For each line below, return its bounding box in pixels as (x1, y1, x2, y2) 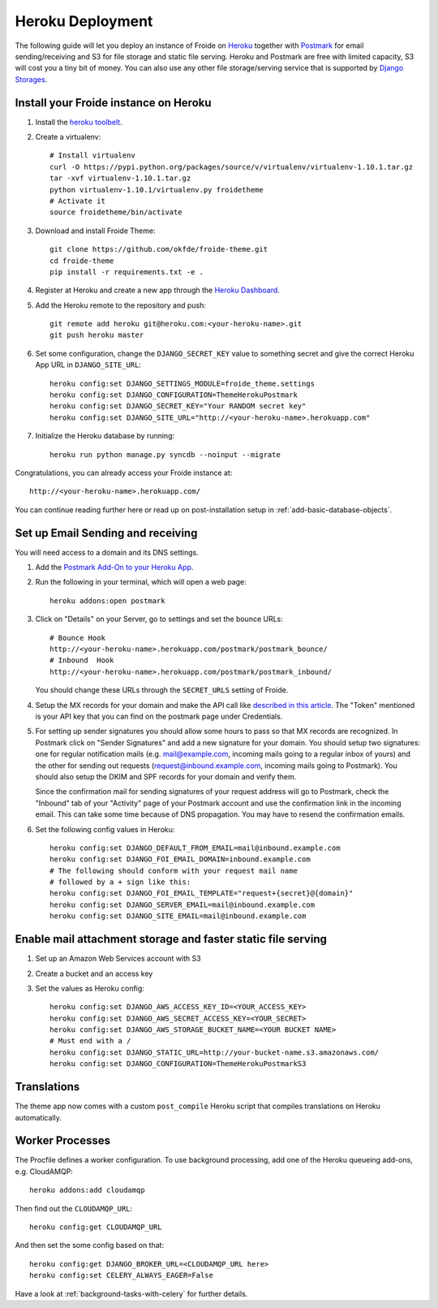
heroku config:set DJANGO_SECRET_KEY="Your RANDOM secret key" (49, 402, 307, 411)
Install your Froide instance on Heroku (15, 96, 212, 110)
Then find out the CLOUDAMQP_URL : (15, 1203, 133, 1213)
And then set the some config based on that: (15, 1241, 165, 1250)
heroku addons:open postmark (49, 596, 165, 605)
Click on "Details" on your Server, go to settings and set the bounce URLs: (35, 614, 284, 624)
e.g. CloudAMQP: (15, 1166, 73, 1176)
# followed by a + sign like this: (49, 878, 191, 887)
